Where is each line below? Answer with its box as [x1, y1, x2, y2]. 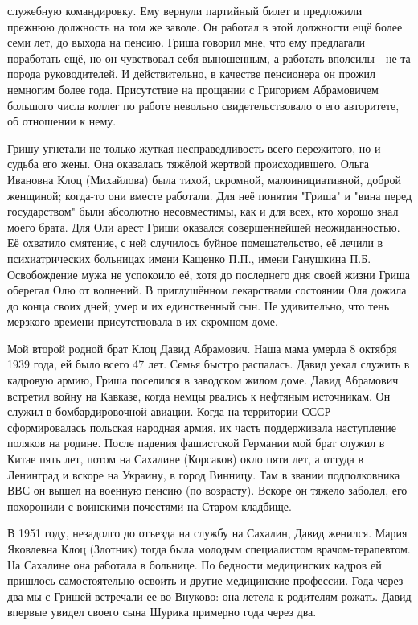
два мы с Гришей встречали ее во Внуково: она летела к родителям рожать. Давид [7, 587, 412, 604]
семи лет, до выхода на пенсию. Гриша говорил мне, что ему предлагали [7, 34, 365, 51]
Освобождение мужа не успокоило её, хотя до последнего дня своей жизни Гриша [7, 265, 411, 282]
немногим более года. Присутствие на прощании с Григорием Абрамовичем [7, 80, 379, 97]
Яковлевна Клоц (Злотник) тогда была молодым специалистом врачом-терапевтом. [7, 541, 411, 557]
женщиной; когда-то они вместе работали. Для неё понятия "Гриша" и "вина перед [7, 187, 412, 204]
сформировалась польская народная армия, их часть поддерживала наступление [7, 418, 397, 435]
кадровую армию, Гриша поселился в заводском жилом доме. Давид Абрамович [7, 372, 399, 389]
